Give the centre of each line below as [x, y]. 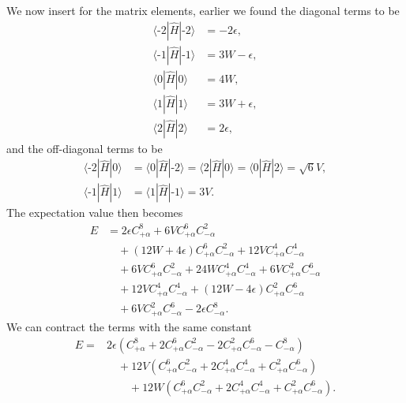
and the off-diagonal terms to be [85, 148]
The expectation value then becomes [95, 213]
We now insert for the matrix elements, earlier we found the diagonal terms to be [203, 10]
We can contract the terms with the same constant [129, 326]
